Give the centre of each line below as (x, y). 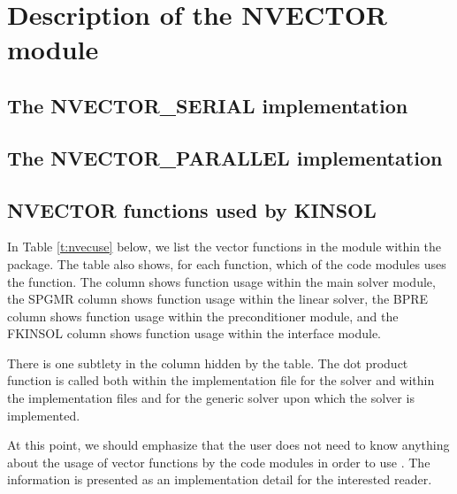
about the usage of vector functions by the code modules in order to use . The (219, 462)
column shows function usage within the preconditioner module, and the (203, 316)
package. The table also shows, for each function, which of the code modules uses (227, 263)
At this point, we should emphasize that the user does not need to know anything (228, 445)
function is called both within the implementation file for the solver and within (221, 380)
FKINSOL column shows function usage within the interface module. (194, 333)
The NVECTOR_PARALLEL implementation (225, 157)
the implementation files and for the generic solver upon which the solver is (211, 398)
